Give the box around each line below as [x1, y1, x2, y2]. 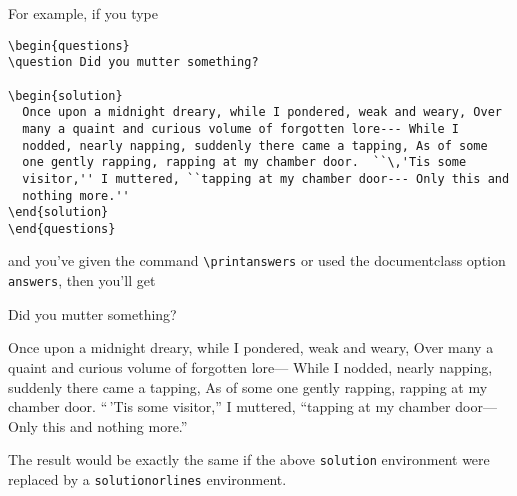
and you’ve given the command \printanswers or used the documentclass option [8, 250, 506, 271]
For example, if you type [8, 3, 158, 23]
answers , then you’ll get [8, 270, 156, 291]
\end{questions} [8, 221, 116, 236]
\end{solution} [8, 205, 109, 220]
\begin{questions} [8, 38, 130, 53]
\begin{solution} [8, 88, 123, 103]
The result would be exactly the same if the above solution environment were [8, 449, 490, 470]
